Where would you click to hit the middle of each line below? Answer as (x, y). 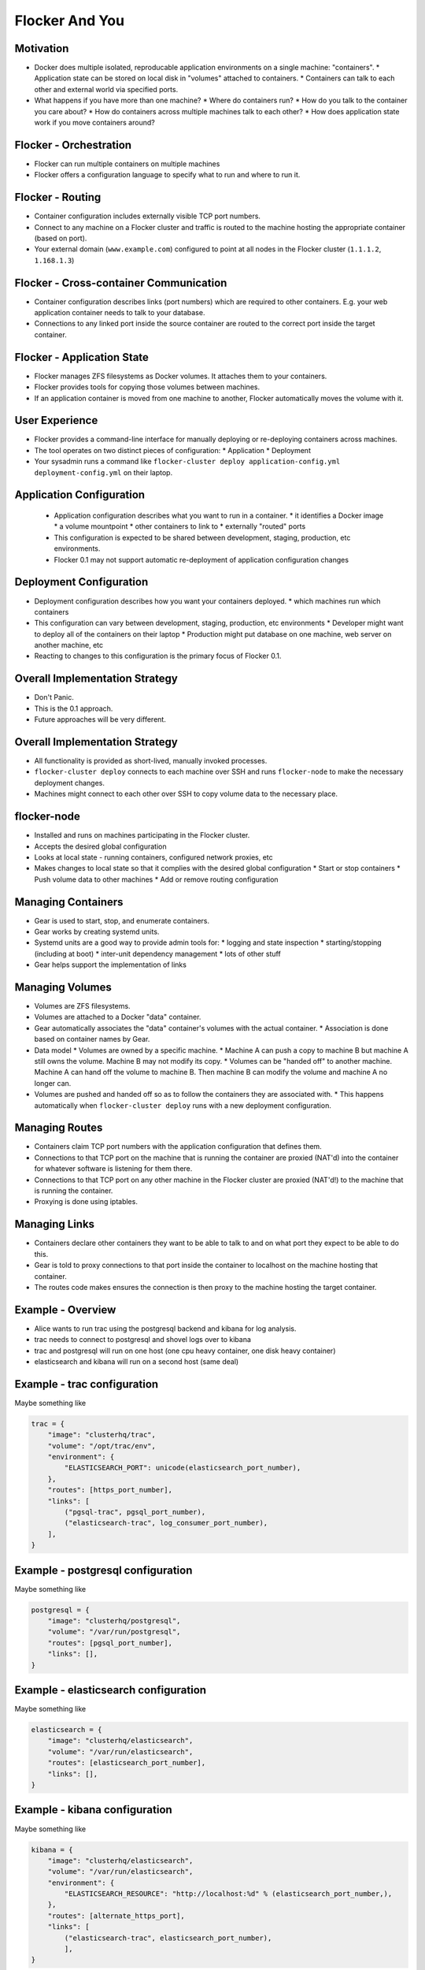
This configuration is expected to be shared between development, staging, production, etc (202, 537)
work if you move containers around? (94, 123)
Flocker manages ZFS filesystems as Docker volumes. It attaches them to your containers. (181, 376)
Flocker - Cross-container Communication (121, 282)
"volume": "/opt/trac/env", (102, 1446)
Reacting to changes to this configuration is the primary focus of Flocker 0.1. (158, 656)
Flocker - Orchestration (73, 145)
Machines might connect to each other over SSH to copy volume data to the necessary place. (186, 794)
